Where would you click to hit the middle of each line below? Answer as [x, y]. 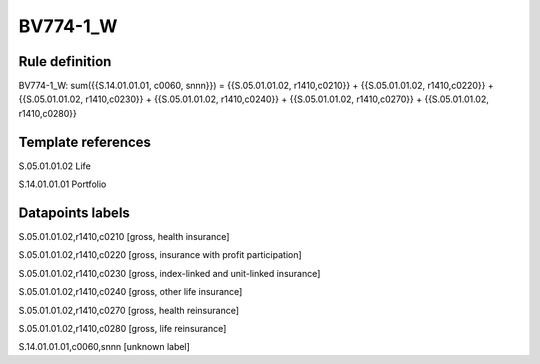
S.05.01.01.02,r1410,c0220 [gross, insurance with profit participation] [160, 255]
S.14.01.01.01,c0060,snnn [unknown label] [104, 347]
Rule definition [65, 61]
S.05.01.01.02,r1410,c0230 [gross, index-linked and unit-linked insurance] [169, 273]
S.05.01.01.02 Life [55, 166]
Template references [85, 141]
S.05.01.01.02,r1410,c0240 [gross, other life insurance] [130, 292]
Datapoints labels [74, 212]
